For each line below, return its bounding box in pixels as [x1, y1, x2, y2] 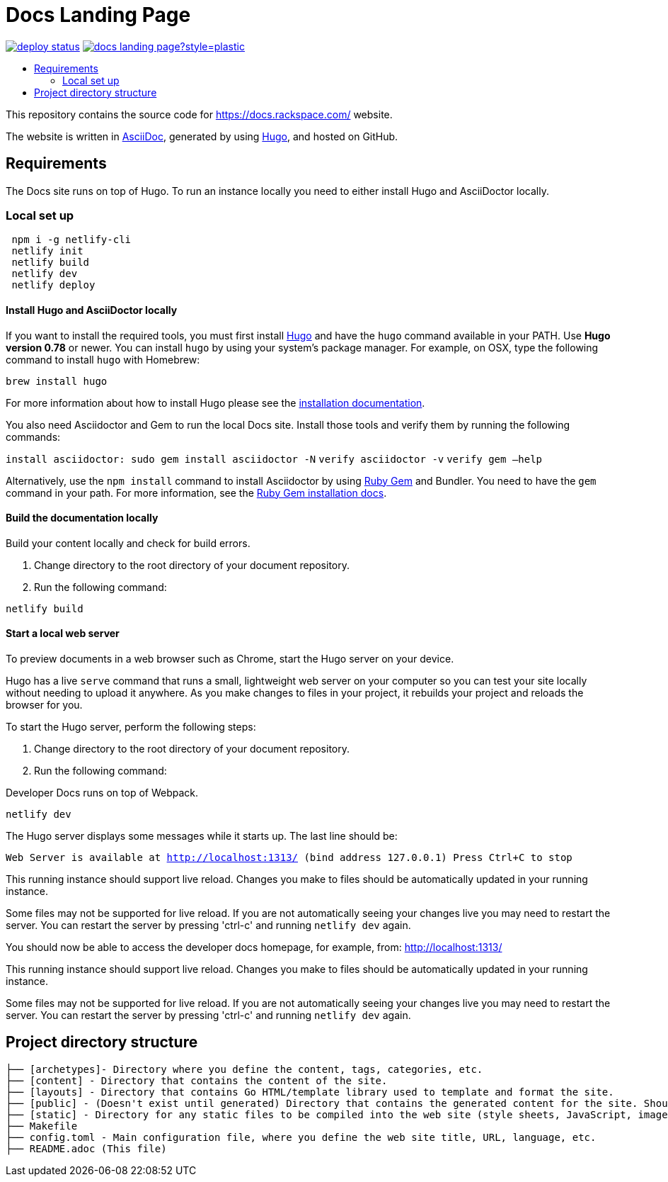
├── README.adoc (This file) [6, 1142, 167, 1154]
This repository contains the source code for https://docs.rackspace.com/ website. [6, 108, 393, 120]
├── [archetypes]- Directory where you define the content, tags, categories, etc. [6, 1063, 483, 1075]
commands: [6, 430, 61, 443]
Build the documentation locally [6, 512, 159, 524]
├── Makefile [6, 1120, 78, 1132]
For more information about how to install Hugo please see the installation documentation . [6, 396, 425, 409]
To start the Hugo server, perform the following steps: [6, 721, 256, 733]
